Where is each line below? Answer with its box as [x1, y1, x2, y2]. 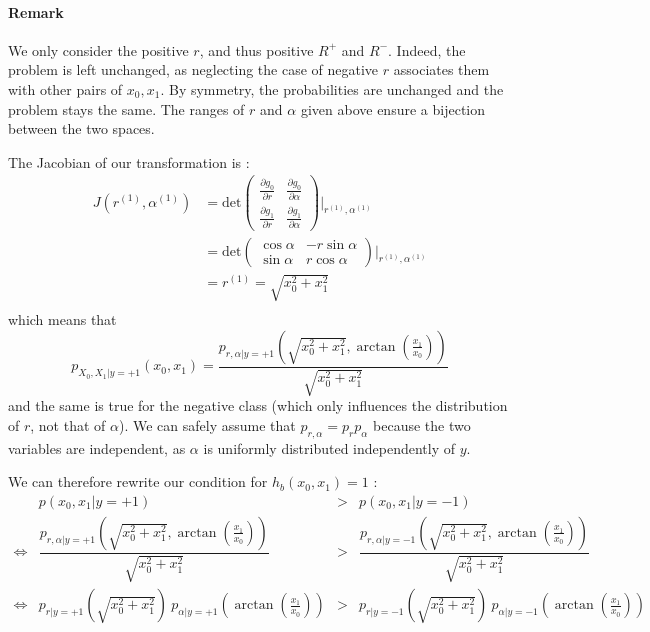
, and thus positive [199, 39, 314, 60]
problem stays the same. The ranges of [8, 98, 245, 119]
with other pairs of [8, 78, 123, 99]
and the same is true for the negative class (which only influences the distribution [8, 395, 508, 416]
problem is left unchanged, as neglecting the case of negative [8, 59, 379, 80]
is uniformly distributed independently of [203, 437, 456, 458]
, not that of [30, 414, 106, 435]
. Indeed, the [388, 39, 466, 60]
